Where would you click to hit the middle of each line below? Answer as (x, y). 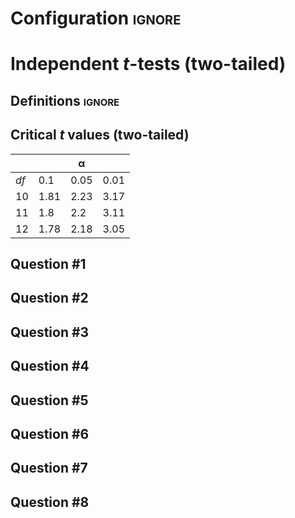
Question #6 (50, 433)
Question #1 (48, 263)
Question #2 (49, 298)
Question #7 (49, 468)
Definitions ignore (65, 100)
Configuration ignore (96, 18)
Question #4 (50, 366)
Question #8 (50, 502)
